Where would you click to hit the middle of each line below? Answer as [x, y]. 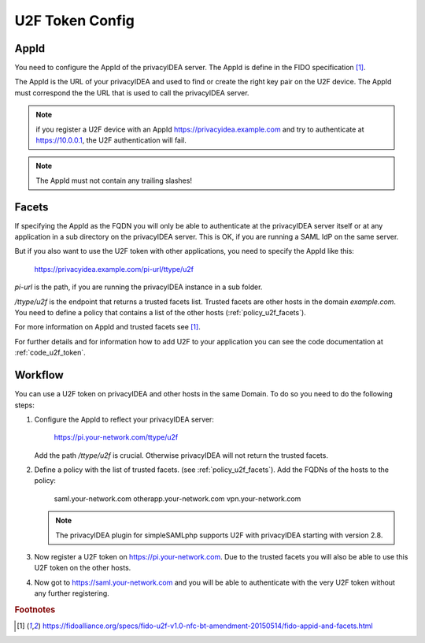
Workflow [39, 375]
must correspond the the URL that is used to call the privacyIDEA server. [132, 93]
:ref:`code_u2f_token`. [50, 353]
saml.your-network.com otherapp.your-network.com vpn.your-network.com [177, 498]
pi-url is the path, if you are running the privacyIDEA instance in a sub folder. [139, 287]
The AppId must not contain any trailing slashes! [114, 180]
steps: [24, 405]
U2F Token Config [75, 20]
